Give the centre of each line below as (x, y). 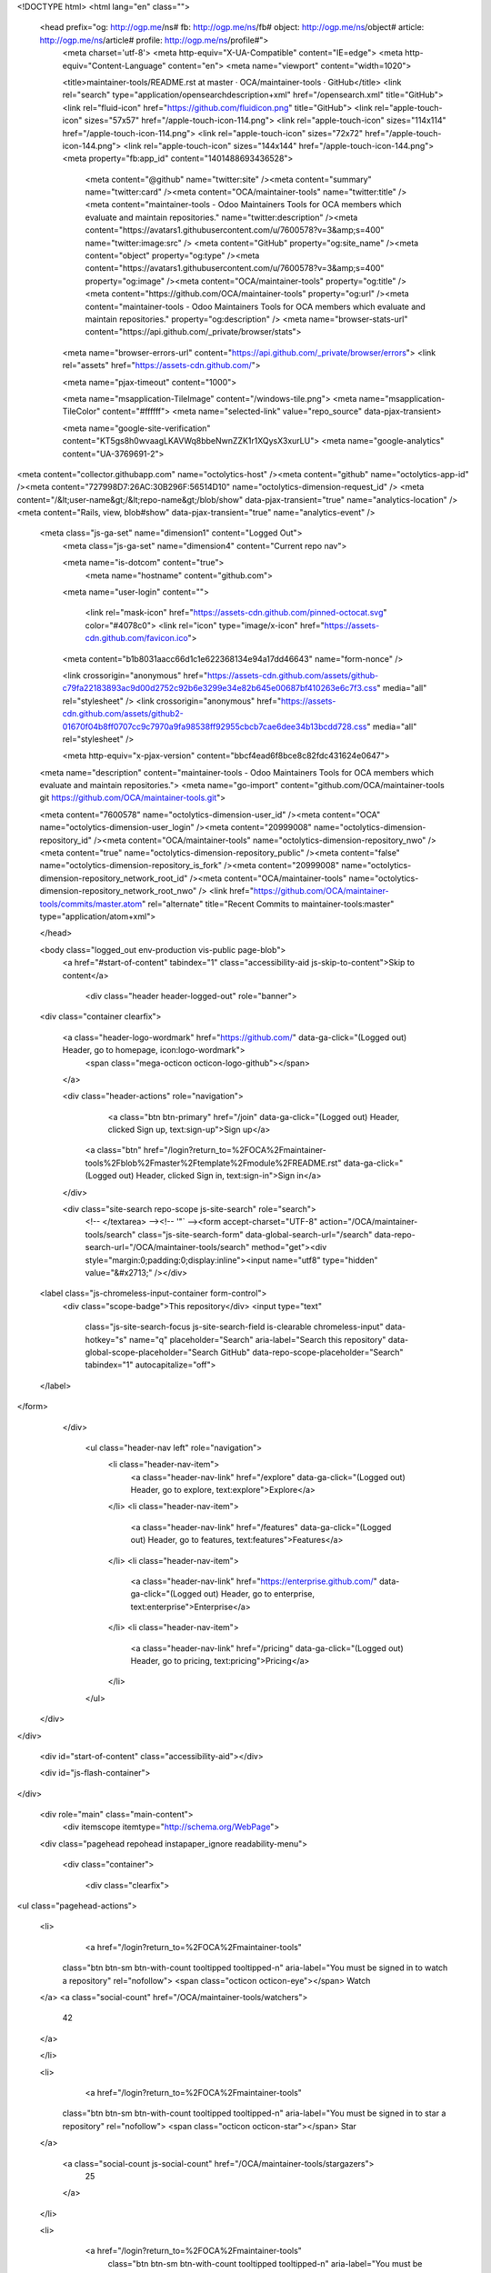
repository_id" (66, 840)
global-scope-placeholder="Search (152, 1352)
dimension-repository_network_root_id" (114, 878)
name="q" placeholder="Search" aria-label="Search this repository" (257, 1339)
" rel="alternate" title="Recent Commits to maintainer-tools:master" (268, 904)
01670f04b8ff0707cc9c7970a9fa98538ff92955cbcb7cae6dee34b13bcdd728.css (215, 726)
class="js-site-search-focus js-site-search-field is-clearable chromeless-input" (234, 1327)
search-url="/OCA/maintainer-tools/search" (167, 1247)
